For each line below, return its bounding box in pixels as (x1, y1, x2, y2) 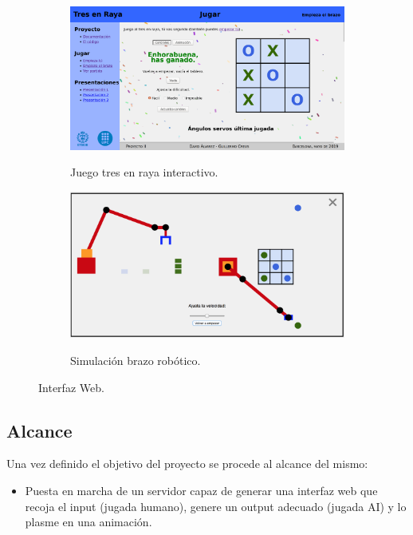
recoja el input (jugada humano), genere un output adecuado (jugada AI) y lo (25, 497, 407, 514)
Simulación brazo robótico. (70, 351, 201, 368)
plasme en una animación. (25, 513, 152, 530)
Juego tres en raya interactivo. (70, 164, 218, 180)
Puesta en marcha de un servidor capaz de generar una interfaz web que (25, 481, 378, 498)
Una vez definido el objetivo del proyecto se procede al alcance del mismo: (6, 455, 368, 472)
